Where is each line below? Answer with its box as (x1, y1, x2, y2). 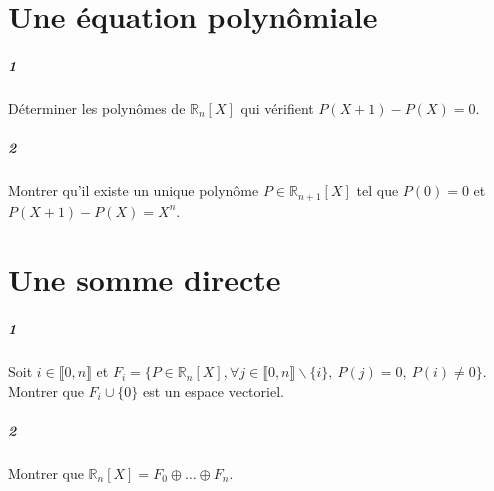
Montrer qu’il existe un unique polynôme (8, 180, 259, 201)
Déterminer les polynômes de (8, 97, 186, 118)
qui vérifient (240, 97, 314, 118)
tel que (356, 180, 399, 201)
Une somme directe (8, 259, 281, 300)
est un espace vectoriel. (143, 380, 284, 401)
